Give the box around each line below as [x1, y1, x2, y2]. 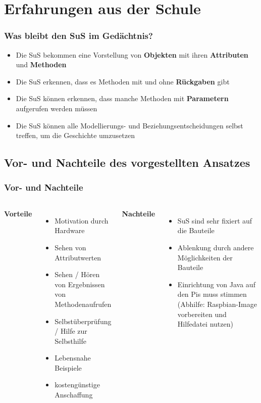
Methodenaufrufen [55, 298, 112, 309]
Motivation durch [55, 215, 109, 226]
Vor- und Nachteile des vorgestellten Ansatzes [4, 155, 250, 170]
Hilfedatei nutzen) [177, 319, 233, 329]
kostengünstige [55, 379, 100, 390]
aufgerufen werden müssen [16, 103, 97, 113]
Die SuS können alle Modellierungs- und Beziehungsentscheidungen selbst [16, 120, 243, 130]
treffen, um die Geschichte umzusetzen [16, 130, 135, 141]
